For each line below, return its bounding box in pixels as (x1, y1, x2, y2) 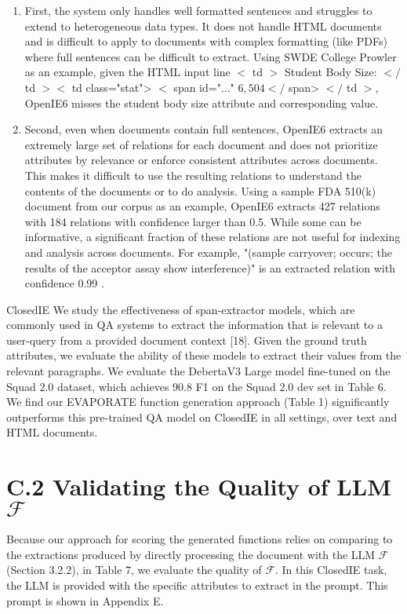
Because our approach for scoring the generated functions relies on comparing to (6, 531, 393, 547)
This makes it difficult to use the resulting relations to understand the (24, 166, 362, 183)
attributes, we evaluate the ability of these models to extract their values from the (6, 347, 402, 364)
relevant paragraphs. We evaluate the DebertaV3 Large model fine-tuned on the (6, 363, 391, 379)
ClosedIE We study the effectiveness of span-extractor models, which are (6, 301, 355, 317)
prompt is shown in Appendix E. (6, 592, 164, 609)
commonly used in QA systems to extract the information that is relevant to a (6, 316, 383, 333)
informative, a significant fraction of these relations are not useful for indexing (24, 228, 401, 245)
